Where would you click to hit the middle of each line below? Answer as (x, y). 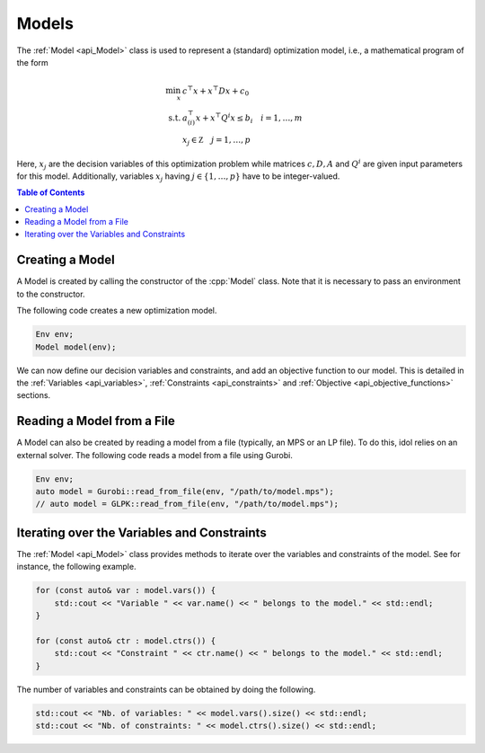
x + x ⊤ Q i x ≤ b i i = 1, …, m (249, 118)
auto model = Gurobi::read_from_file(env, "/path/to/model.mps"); (185, 491)
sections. (34, 395)
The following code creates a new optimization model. (117, 311)
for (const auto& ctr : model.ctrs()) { (125, 641)
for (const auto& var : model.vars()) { (125, 590)
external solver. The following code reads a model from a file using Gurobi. (155, 455)
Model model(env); (76, 347)
